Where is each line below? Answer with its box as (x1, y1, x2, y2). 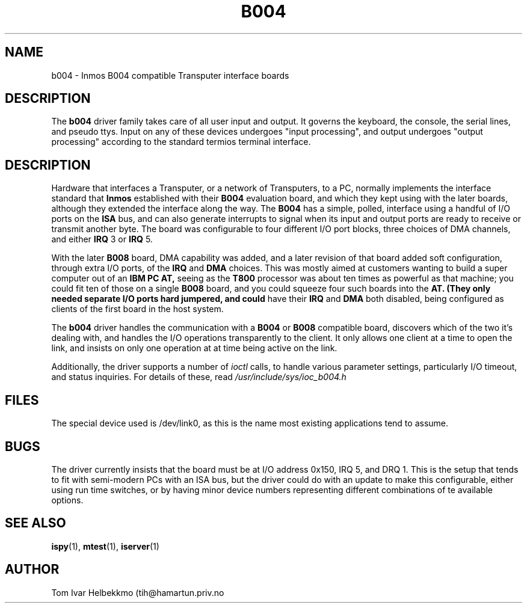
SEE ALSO (5, 515, 66, 531)
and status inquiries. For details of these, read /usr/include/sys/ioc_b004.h (51, 372, 347, 382)
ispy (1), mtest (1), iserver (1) (51, 541, 159, 551)
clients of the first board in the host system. (51, 304, 224, 315)
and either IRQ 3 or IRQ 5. (51, 234, 153, 245)
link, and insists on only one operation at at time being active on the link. (51, 343, 337, 354)
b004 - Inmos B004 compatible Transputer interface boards (51, 70, 289, 81)
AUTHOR (5, 562, 60, 577)
